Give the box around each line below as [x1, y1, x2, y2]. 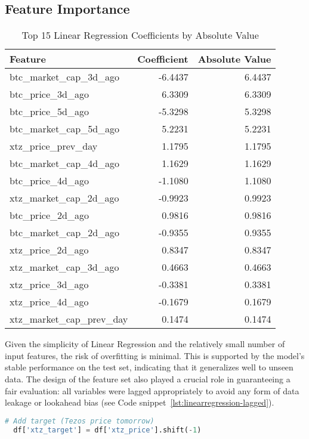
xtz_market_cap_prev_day [10, 312, 128, 326]
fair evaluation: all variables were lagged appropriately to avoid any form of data [5, 384, 299, 397]
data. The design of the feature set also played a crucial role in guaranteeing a [5, 372, 291, 385]
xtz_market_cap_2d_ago [10, 191, 119, 205]
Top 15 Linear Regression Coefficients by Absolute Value [21, 28, 259, 42]
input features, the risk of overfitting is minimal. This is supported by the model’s [5, 349, 305, 361]
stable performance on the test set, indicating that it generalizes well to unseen [5, 361, 293, 373]
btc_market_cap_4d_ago [10, 156, 120, 171]
